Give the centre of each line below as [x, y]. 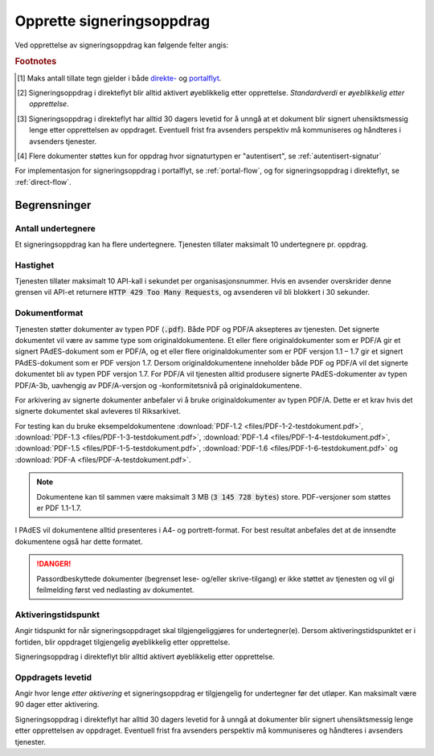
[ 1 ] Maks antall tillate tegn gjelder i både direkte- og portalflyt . [119, 78]
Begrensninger [53, 205]
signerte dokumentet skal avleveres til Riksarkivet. [98, 411]
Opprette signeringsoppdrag [113, 21]
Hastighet [35, 265]
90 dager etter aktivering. [57, 705]
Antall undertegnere [55, 228]
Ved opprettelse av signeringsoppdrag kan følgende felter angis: [122, 45]
